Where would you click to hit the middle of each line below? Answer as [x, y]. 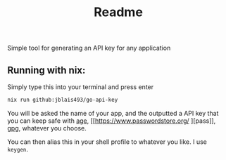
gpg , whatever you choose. [47, 128]
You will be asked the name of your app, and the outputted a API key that [113, 113]
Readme [118, 12]
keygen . [18, 149]
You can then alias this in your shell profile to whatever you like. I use [107, 142]
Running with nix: [46, 70]
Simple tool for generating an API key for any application [89, 48]
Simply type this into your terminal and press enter [81, 87]
